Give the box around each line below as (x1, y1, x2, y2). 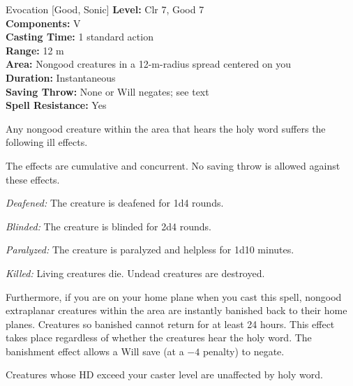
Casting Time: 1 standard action (6, 29, 153, 44)
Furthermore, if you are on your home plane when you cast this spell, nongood (6, 289, 342, 304)
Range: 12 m (6, 43, 64, 57)
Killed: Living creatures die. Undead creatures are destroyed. (6, 265, 265, 280)
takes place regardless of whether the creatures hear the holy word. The (6, 330, 312, 345)
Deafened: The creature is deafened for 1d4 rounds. (6, 195, 224, 210)
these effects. (6, 172, 60, 186)
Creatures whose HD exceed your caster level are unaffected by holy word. (6, 367, 323, 382)
